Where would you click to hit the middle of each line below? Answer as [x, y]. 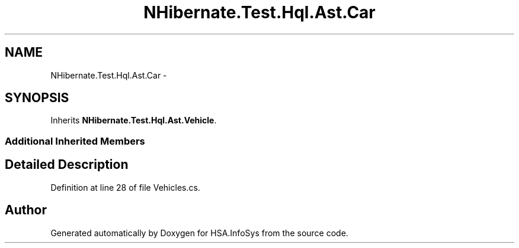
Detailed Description [67, 165]
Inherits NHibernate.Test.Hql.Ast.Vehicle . [134, 120]
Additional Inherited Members [75, 141]
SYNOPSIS [37, 98]
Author [26, 210]
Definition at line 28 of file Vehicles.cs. [125, 187]
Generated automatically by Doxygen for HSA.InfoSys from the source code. [199, 233]
